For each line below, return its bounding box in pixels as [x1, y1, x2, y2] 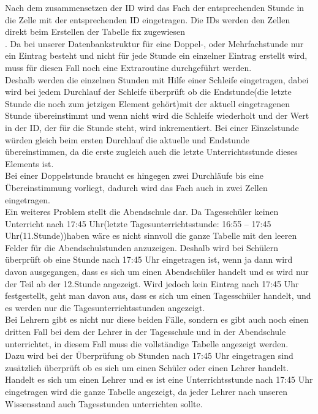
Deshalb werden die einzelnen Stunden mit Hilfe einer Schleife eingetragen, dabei [5, 73, 309, 86]
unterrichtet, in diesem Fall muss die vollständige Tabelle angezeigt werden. [5, 337, 289, 350]
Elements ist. [5, 157, 54, 170]
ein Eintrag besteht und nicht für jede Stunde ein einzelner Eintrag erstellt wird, [5, 49, 308, 62]
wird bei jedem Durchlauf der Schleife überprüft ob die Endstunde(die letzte [5, 85, 292, 98]
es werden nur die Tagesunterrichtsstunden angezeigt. [5, 301, 205, 314]
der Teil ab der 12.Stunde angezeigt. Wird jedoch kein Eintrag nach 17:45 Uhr [5, 277, 299, 290]
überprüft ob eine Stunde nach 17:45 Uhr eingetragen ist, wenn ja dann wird [5, 253, 293, 266]
